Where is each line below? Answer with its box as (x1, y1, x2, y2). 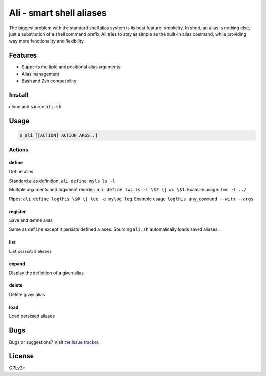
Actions (9, 146, 29, 153)
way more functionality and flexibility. (9, 38, 85, 44)
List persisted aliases (9, 248, 52, 254)
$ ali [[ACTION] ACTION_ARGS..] (19, 132, 98, 138)
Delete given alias (9, 291, 45, 297)
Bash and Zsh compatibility (21, 78, 77, 84)
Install (9, 91, 29, 99)
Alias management (21, 71, 59, 77)
